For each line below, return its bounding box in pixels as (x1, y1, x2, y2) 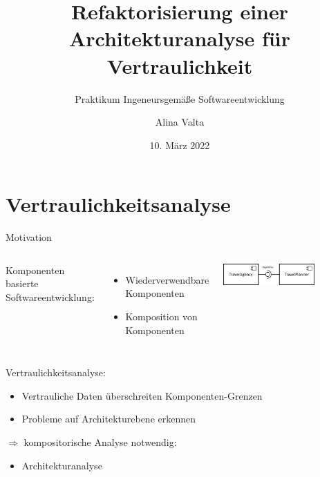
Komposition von (125, 309, 198, 323)
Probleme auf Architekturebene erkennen (21, 411, 196, 426)
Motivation (6, 230, 52, 244)
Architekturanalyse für (68, 24, 291, 52)
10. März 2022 (149, 137, 210, 152)
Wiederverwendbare (125, 272, 209, 286)
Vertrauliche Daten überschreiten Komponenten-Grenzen (21, 388, 263, 402)
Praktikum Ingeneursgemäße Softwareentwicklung (75, 91, 285, 106)
